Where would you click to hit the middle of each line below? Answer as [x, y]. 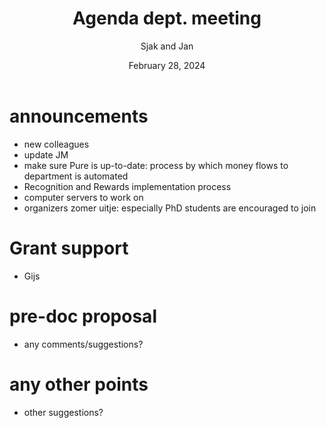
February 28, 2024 [167, 65]
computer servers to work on [83, 197]
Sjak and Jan [167, 46]
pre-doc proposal [83, 316]
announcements [79, 116]
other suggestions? [63, 412]
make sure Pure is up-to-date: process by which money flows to [156, 165]
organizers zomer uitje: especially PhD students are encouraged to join [170, 208]
